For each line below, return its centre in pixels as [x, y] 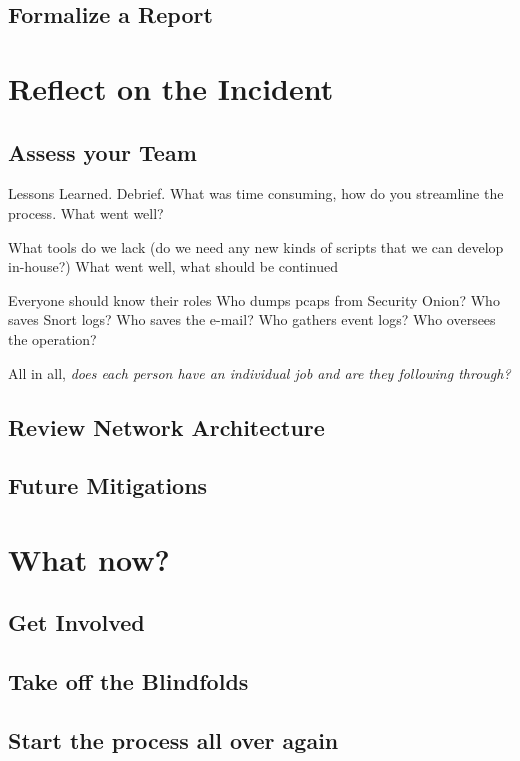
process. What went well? [86, 212]
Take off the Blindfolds [128, 681]
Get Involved [76, 622]
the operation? [52, 338]
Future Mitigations [108, 485]
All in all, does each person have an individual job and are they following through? [259, 372]
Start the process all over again [173, 740]
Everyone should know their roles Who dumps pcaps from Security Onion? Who [254, 299]
